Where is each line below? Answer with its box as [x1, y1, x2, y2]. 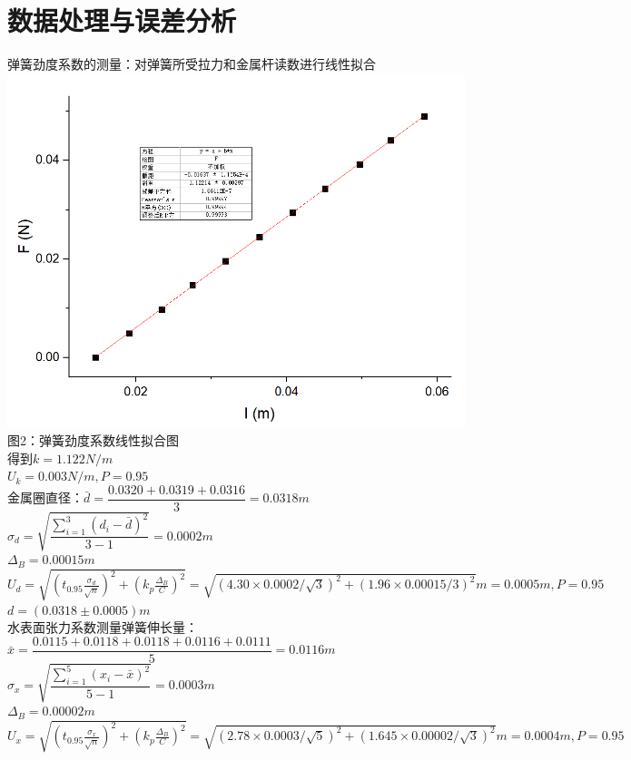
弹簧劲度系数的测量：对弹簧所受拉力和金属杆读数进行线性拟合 [7, 54, 376, 73]
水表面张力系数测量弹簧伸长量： [7, 618, 198, 637]
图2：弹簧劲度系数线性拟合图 [7, 431, 179, 450]
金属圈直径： [7, 488, 84, 507]
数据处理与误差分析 [7, 2, 237, 39]
